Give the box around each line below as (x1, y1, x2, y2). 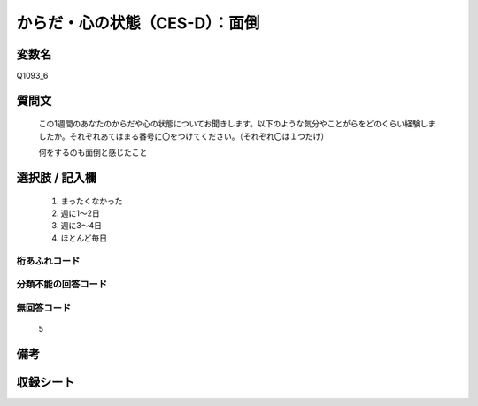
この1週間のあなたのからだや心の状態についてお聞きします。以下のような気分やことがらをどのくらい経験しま (38, 119, 436, 129)
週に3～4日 (60, 220, 102, 231)
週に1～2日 (60, 208, 101, 218)
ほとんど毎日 (60, 233, 108, 243)
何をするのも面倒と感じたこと (38, 147, 148, 158)
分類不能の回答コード (16, 279, 108, 291)
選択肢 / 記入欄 (16, 171, 97, 186)
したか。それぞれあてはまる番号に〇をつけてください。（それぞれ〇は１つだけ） (38, 131, 329, 142)
